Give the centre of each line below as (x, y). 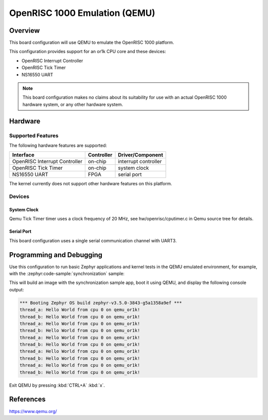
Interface (23, 155)
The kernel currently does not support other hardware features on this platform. (91, 184)
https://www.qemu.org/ (33, 411)
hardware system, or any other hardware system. (73, 104)
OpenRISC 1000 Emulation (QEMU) (82, 13)
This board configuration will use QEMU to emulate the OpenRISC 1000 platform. (92, 43)
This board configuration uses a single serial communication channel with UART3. (93, 240)
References (27, 399)
